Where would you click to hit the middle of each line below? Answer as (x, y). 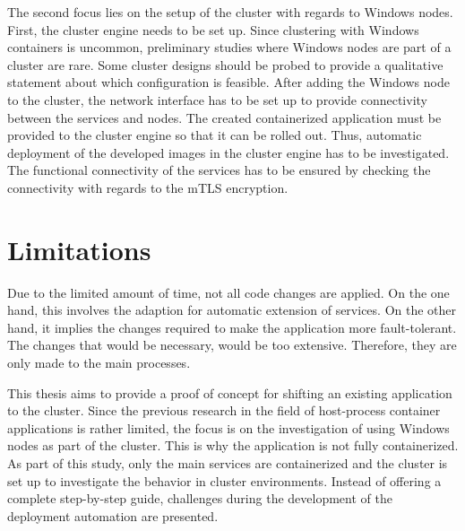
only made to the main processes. (99, 363)
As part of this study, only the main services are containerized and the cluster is (228, 463)
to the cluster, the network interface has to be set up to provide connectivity (217, 99)
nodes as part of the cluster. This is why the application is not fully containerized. (233, 445)
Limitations (79, 249)
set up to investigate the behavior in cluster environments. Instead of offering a (224, 480)
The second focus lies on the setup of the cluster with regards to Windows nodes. (230, 12)
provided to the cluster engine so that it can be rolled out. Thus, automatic (215, 135)
